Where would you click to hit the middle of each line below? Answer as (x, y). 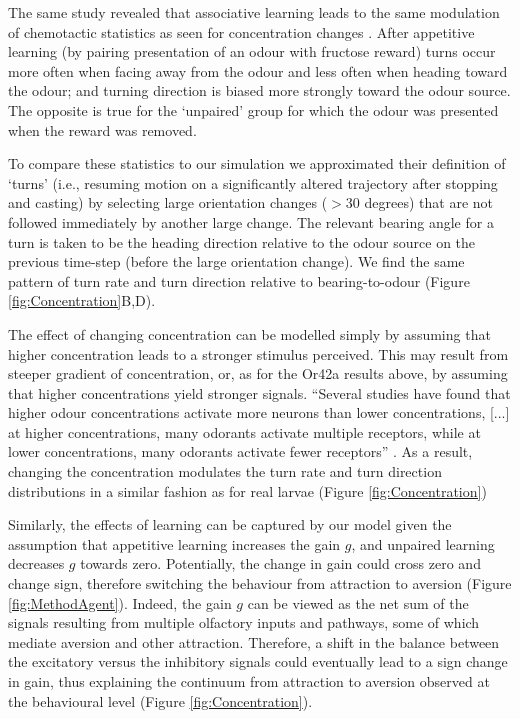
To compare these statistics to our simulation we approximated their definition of (257, 163)
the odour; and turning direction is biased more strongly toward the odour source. (259, 90)
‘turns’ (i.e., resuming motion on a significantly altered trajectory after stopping (253, 182)
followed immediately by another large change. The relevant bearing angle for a (251, 221)
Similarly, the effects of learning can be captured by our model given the (230, 524)
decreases (36, 563)
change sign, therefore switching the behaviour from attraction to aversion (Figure (260, 583)
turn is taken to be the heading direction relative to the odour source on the (242, 241)
